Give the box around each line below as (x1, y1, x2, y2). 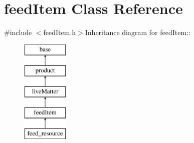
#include (4, 27, 32, 37)
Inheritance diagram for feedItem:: (85, 27, 190, 37)
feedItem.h (43, 27, 76, 37)
